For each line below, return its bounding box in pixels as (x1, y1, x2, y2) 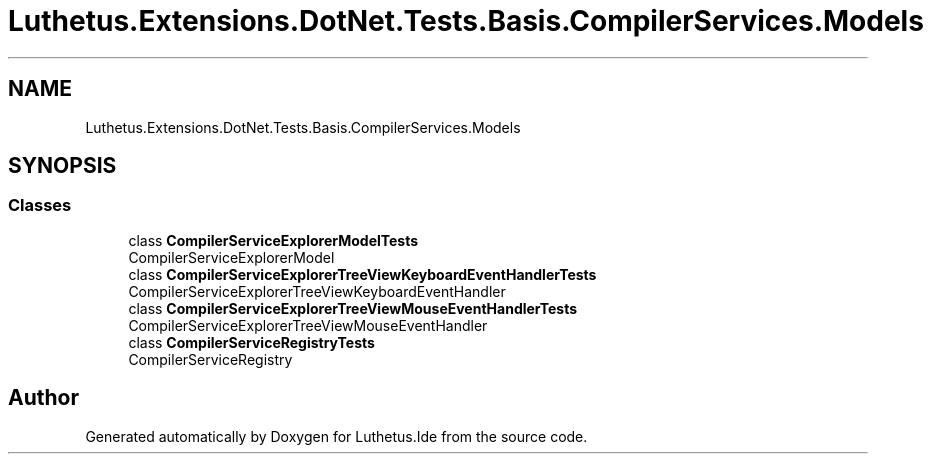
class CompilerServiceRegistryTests (128, 333, 375, 351)
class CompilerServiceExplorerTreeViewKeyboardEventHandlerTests (128, 265, 597, 283)
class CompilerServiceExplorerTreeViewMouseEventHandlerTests (128, 299, 578, 317)
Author (8, 385, 79, 411)
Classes (8, 195, 72, 216)
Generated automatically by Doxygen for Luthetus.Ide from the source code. (85, 427, 588, 445)
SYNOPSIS (8, 153, 117, 179)
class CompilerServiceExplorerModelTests (128, 231, 419, 249)
